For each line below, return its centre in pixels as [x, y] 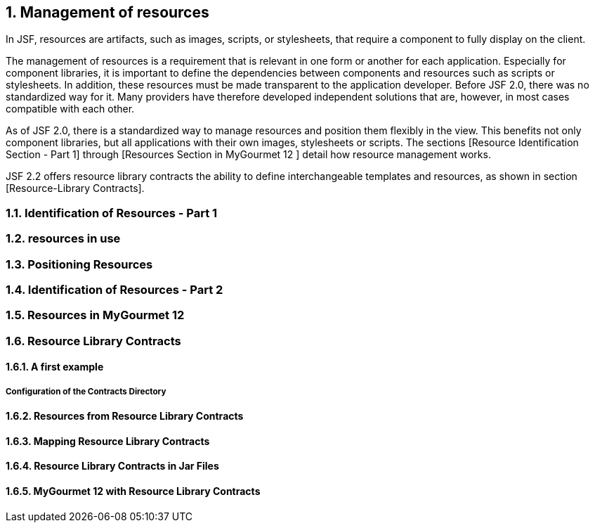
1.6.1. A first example [55, 367]
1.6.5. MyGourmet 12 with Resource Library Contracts [133, 491]
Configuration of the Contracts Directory [86, 391]
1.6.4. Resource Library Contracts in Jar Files [112, 466]
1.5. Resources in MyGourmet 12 [95, 315]
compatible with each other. [70, 109]
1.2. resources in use [63, 239]
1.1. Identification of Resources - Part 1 [112, 213]
